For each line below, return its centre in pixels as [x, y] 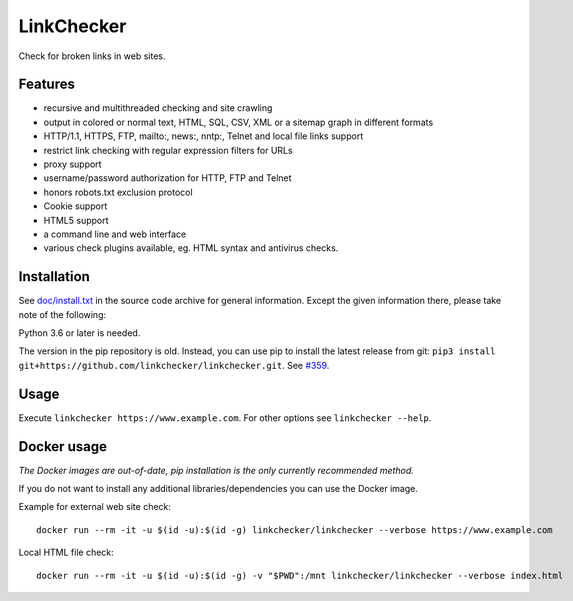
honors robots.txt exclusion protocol [118, 192]
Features [46, 84]
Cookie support [75, 206]
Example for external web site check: [95, 507]
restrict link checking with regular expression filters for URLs [168, 150]
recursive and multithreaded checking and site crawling [158, 108]
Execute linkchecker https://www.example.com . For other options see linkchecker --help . [225, 417]
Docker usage [62, 446]
